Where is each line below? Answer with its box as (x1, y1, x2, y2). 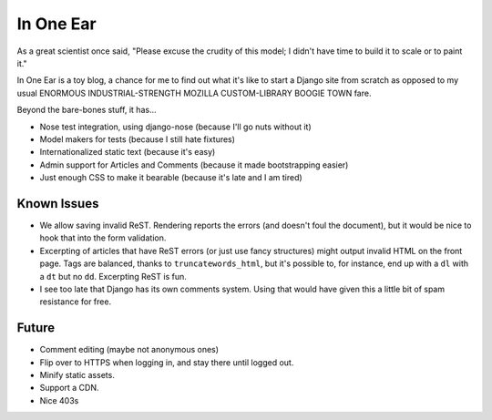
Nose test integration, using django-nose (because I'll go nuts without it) (39, 121, 312, 132)
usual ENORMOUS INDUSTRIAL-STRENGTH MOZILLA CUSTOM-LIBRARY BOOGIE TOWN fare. (16, 87, 372, 98)
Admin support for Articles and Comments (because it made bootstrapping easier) (39, 159, 349, 170)
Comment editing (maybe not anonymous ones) (39, 344, 219, 355)
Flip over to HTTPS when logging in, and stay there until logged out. (39, 356, 294, 368)
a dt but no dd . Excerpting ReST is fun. (39, 271, 187, 282)
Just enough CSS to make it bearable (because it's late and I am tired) (39, 172, 302, 183)
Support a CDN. (39, 383, 99, 394)
